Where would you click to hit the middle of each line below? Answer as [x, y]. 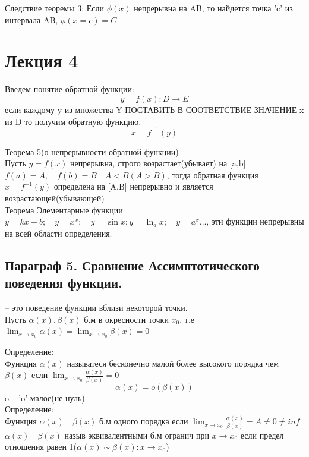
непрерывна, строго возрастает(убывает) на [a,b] [158, 163]
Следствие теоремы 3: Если [55, 8]
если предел [262, 435]
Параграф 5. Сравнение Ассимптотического [132, 265]
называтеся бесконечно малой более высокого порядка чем [173, 363]
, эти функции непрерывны [255, 221]
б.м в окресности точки [126, 319]
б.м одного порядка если [144, 421]
